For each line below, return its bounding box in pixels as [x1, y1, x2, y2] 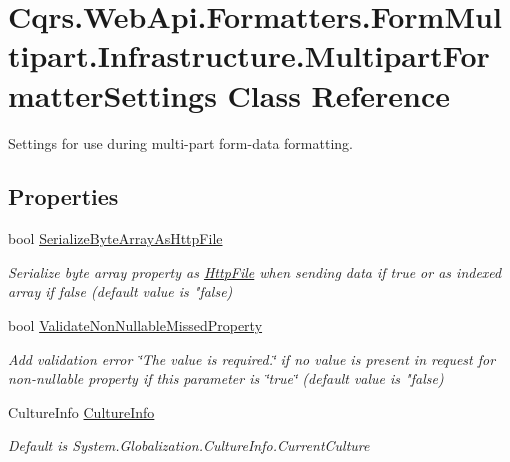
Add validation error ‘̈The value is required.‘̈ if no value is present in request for [8, 348, 496, 369]
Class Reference [227, 74, 451, 115]
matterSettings [8, 74, 217, 115]
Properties [8, 181, 119, 212]
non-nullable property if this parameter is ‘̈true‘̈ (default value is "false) [8, 368, 444, 389]
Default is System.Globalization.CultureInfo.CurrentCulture [8, 435, 370, 456]
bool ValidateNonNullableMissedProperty [8, 315, 263, 336]
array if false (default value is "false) [8, 281, 233, 302]
